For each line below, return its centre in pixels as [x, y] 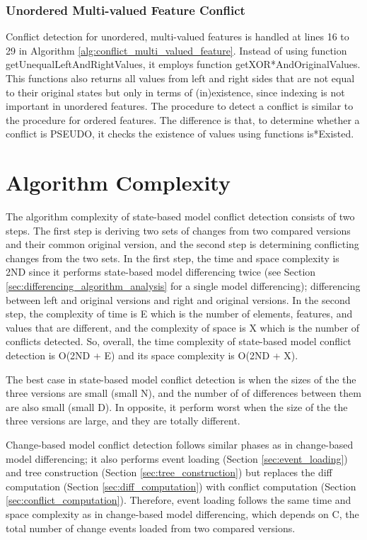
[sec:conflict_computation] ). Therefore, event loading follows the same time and [179, 500]
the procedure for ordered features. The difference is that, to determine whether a [183, 119]
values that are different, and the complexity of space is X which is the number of [183, 327]
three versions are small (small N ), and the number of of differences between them [183, 393]
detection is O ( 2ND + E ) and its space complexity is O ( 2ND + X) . [152, 355]
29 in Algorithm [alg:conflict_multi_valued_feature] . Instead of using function [176, 50]
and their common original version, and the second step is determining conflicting [182, 244]
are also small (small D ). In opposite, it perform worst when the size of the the [177, 406]
